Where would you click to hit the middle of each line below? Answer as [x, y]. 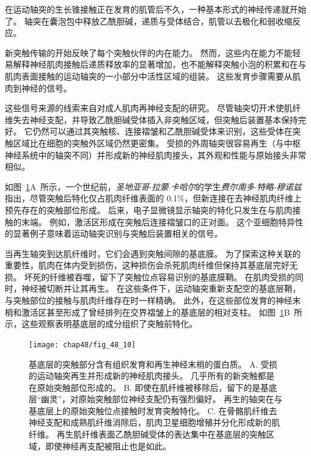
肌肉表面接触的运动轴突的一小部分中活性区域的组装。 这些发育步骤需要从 [149, 76]
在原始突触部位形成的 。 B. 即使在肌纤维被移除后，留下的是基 [149, 387]
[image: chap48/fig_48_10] [82, 345]
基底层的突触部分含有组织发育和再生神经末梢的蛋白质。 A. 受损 [153, 364]
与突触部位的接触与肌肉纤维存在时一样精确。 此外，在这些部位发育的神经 [149, 300]
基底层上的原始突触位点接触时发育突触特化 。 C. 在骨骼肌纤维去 [153, 410]
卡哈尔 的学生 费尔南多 [213, 186]
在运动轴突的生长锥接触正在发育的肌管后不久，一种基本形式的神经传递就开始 [155, 9]
